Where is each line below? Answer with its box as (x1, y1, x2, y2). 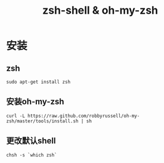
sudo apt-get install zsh (6, 79, 70, 85)
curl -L (6, 113, 26, 119)
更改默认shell (6, 136, 56, 146)
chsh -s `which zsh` (6, 152, 58, 158)
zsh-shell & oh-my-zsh (42, 4, 159, 17)
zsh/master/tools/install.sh (6, 118, 79, 124)
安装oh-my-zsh (6, 97, 64, 107)
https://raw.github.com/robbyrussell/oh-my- (27, 113, 140, 119)
